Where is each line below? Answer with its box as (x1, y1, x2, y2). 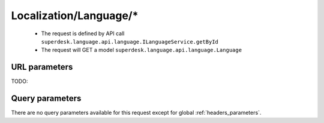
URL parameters (11, 62, 73, 72)
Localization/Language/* (11, 9, 139, 22)
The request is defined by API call (41, 30, 125, 37)
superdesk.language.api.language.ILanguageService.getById (41, 38, 219, 45)
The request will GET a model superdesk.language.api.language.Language (41, 47, 242, 54)
